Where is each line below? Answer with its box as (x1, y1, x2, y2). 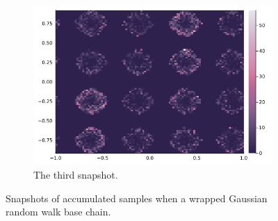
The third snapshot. (33, 167, 118, 181)
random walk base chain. (6, 204, 111, 219)
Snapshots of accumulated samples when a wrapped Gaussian (6, 190, 268, 205)
